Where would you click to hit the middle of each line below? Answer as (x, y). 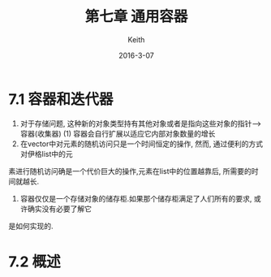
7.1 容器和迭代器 (61, 99)
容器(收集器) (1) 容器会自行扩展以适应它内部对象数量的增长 (118, 133)
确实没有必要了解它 (59, 209)
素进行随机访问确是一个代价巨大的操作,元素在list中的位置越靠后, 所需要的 (130, 171)
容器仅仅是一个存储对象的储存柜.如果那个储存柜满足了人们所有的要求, (136, 198)
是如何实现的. (31, 226)
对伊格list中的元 (46, 154)
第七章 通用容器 (136, 17)
